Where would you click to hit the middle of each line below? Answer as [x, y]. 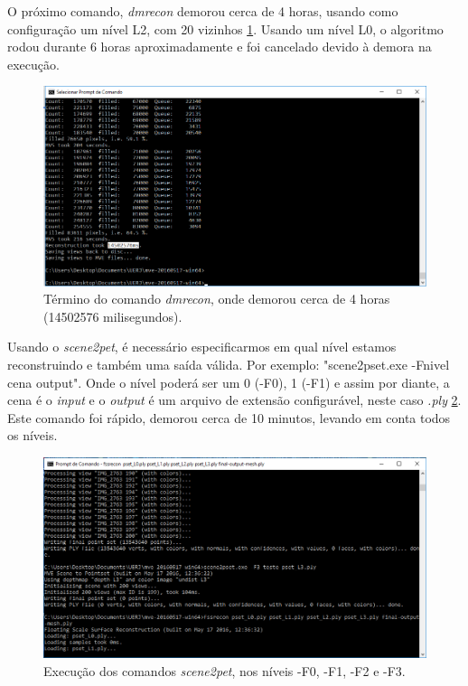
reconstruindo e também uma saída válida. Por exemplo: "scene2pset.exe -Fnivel [229, 365]
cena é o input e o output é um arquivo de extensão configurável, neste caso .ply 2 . [234, 400]
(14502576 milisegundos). [113, 316]
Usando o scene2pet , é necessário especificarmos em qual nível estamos [202, 347]
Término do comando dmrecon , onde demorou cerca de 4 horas [217, 299]
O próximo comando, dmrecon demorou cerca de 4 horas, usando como [203, 11]
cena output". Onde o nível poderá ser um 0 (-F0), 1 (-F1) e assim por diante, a [229, 382]
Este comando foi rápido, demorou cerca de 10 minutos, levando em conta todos [229, 417]
